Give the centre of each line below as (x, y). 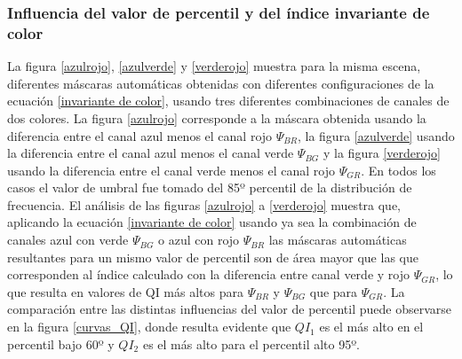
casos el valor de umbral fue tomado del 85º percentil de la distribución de (210, 187)
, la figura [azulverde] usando (376, 135)
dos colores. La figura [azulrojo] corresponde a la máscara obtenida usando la (217, 117)
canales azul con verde (68, 240)
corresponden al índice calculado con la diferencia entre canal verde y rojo (208, 274)
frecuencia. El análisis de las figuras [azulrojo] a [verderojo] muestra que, (204, 204)
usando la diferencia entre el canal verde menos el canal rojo (171, 170)
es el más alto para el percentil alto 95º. (251, 343)
